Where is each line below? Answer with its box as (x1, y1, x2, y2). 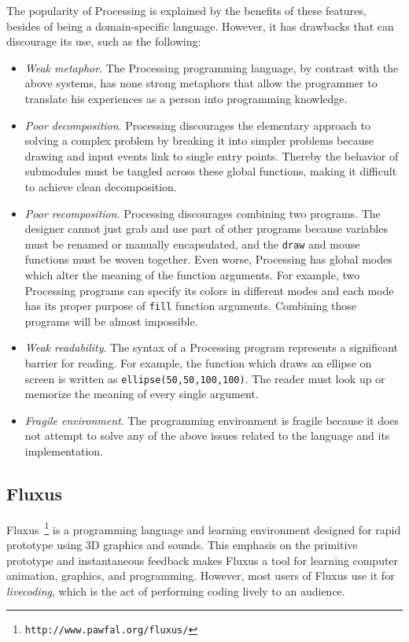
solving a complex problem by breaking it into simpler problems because (24, 132, 374, 149)
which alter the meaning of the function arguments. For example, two (24, 266, 360, 282)
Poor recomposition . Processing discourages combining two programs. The (24, 205, 381, 221)
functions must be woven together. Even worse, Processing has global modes (24, 251, 392, 267)
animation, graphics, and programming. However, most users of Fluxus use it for (6, 567, 395, 584)
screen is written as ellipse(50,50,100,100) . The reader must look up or (24, 370, 385, 386)
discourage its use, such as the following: (6, 33, 201, 50)
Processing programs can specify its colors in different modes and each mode (24, 282, 394, 298)
